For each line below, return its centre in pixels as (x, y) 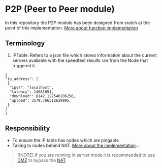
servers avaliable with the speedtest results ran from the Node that (80, 60)
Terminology (25, 43)
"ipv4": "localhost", (32, 87)
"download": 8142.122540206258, (43, 96)
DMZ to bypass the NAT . (42, 160)
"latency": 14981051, (32, 92)
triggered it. (24, 65)
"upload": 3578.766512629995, (40, 100)
